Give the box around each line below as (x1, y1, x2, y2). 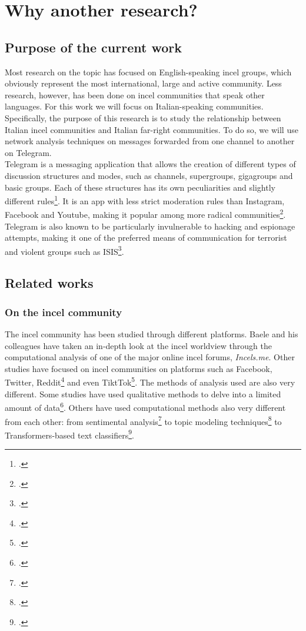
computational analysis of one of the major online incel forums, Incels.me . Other (5, 351, 295, 363)
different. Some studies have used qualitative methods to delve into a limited (5, 387, 281, 400)
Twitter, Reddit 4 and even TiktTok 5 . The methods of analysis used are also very (5, 374, 295, 388)
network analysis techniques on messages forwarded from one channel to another (5, 135, 295, 147)
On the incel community (5, 304, 122, 319)
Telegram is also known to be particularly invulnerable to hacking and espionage (5, 220, 295, 232)
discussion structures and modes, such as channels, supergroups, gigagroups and (5, 169, 293, 181)
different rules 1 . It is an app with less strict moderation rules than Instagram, (5, 193, 285, 207)
